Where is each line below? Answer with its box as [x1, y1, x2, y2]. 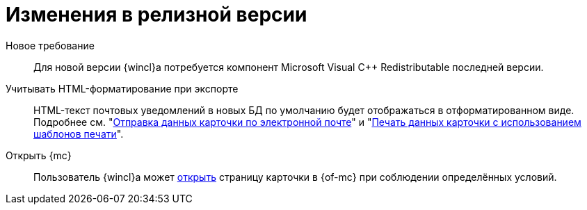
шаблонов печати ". [33, 127, 124, 140]
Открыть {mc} [6, 149, 72, 161]
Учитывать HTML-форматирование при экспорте [6, 82, 239, 95]
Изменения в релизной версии [6, 3, 307, 26]
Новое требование [6, 39, 95, 51]
